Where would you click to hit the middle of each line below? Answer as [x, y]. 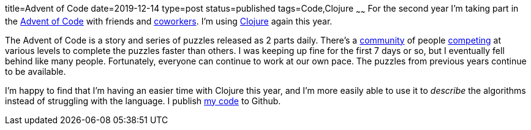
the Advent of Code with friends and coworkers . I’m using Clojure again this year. [169, 21]
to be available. [36, 71]
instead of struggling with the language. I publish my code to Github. [143, 101]
